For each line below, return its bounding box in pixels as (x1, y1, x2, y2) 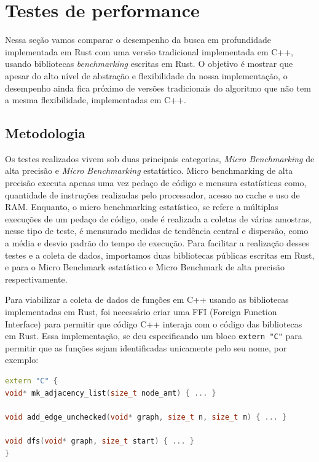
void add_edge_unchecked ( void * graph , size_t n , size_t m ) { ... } (5, 412, 287, 421)
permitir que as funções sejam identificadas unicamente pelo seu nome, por (5, 341, 287, 354)
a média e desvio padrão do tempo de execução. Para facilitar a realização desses (5, 237, 309, 249)
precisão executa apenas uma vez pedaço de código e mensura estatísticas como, (5, 176, 307, 189)
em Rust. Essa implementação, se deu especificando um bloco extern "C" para (5, 329, 302, 342)
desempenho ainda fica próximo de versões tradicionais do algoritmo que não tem (5, 81, 311, 94)
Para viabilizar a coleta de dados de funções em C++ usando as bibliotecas (5, 293, 289, 306)
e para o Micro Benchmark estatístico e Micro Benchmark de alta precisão (5, 260, 285, 273)
